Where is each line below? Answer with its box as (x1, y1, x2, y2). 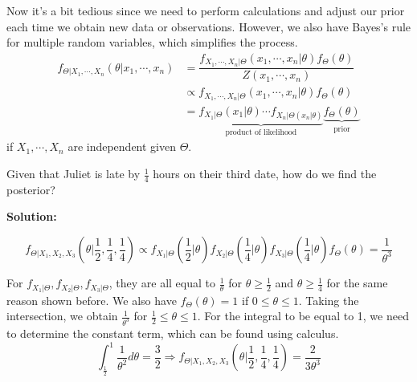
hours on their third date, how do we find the (153, 165, 377, 182)
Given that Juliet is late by (6, 165, 141, 182)
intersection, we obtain (6, 307, 118, 324)
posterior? (6, 181, 55, 197)
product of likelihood (225, 128, 297, 136)
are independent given (67, 138, 177, 155)
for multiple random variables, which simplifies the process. (6, 34, 298, 51)
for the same (326, 274, 388, 291)
